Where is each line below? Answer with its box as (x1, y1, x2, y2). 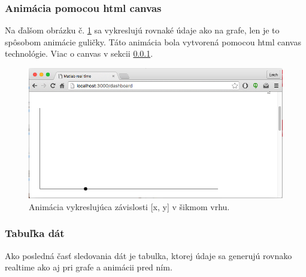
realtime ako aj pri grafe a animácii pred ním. (5, 261, 172, 273)
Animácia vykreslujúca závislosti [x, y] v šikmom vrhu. (29, 200, 230, 213)
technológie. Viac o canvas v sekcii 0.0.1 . (5, 47, 153, 60)
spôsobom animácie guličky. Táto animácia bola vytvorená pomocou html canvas (5, 35, 301, 48)
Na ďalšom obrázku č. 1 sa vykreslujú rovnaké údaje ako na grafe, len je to (5, 24, 280, 36)
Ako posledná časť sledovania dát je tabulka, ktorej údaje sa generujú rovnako (5, 249, 292, 261)
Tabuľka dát (5, 226, 65, 241)
